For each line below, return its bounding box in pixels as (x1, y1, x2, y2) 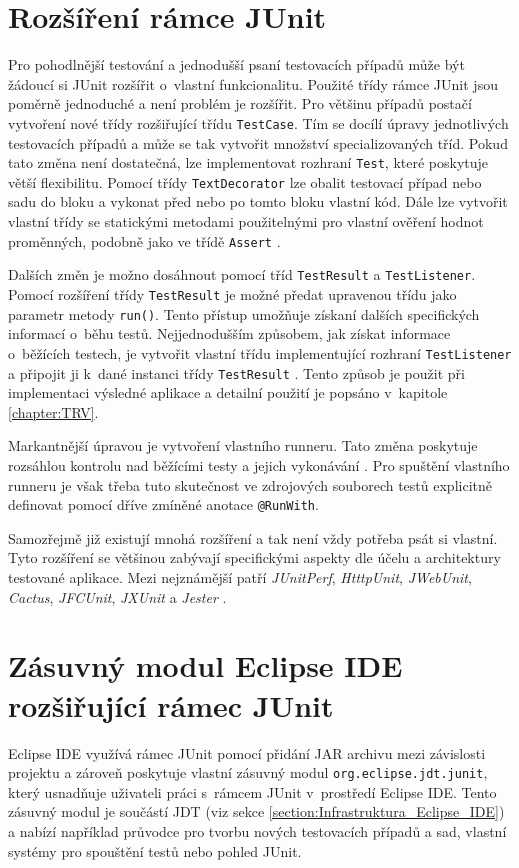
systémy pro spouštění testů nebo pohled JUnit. (8, 840, 302, 861)
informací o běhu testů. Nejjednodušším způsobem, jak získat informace (8, 323, 451, 344)
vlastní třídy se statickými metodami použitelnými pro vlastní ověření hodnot (8, 211, 484, 232)
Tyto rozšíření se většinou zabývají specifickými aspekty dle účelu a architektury (8, 547, 501, 568)
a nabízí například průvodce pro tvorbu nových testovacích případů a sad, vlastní (8, 820, 507, 841)
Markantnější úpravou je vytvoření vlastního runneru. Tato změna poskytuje (8, 435, 478, 456)
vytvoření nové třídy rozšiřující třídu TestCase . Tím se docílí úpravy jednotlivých (8, 112, 509, 133)
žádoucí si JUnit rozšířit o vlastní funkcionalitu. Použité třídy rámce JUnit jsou (8, 73, 498, 94)
